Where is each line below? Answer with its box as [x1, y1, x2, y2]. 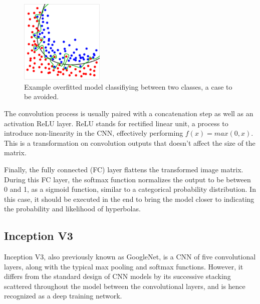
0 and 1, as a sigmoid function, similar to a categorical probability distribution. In [4, 184, 256, 194]
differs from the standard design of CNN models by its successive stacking [4, 271, 231, 281]
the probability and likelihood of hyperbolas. [4, 203, 141, 214]
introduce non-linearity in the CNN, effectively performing [4, 128, 183, 138]
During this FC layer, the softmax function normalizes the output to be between [4, 174, 251, 184]
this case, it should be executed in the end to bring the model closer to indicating [4, 193, 254, 204]
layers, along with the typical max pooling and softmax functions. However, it [4, 261, 243, 271]
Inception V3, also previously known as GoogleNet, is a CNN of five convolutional [4, 251, 256, 262]
